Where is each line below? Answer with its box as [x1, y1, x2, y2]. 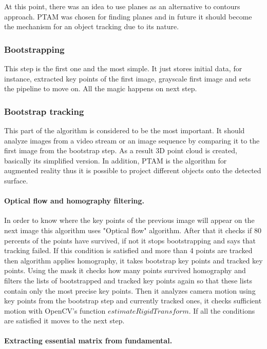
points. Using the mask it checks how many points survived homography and [4, 265, 246, 276]
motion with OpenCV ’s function [4, 305, 106, 316]
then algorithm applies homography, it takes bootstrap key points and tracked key [4, 255, 263, 265]
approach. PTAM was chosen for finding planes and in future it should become [4, 11, 252, 22]
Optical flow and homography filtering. [4, 195, 145, 206]
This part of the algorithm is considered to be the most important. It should [4, 125, 245, 135]
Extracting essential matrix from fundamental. [4, 335, 173, 346]
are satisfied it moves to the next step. [4, 315, 125, 326]
